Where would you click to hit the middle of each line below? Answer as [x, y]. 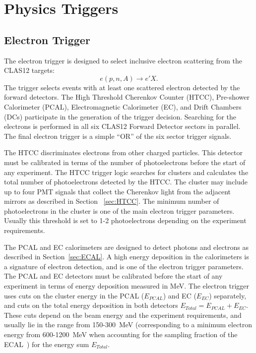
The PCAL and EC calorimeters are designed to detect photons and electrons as [127, 247]
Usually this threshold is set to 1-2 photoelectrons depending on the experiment [125, 220]
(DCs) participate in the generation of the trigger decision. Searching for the [120, 116]
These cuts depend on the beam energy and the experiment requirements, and [123, 315]
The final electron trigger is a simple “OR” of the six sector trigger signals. [118, 136]
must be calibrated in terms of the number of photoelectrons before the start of [125, 162]
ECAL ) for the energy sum [47, 344]
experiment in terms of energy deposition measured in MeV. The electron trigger [127, 286]
